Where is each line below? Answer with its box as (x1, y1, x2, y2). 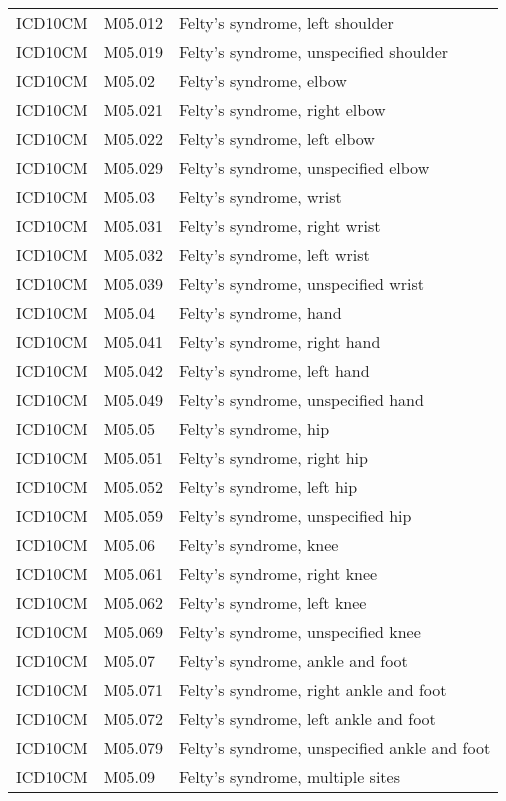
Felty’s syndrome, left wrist (178, 243, 370, 266)
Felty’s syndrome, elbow (178, 69, 347, 92)
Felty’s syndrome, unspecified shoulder (178, 40, 449, 63)
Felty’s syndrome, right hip (178, 446, 368, 469)
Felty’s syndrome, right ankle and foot (178, 678, 447, 701)
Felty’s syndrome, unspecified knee (178, 620, 421, 643)
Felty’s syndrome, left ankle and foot (178, 707, 436, 730)
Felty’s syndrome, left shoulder (178, 11, 394, 34)
